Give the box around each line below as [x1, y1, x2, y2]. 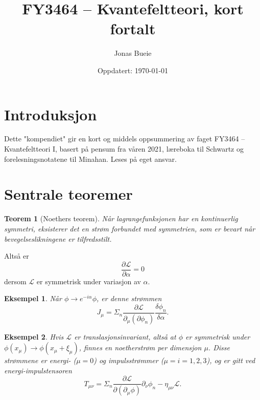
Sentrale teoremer [4, 183, 133, 204]
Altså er [4, 250, 29, 261]
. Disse [208, 342, 230, 353]
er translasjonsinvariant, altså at [74, 331, 176, 342]
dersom [4, 276, 27, 286]
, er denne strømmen [97, 293, 162, 304]
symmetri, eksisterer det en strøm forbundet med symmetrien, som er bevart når [4, 223, 255, 234]
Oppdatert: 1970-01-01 [97, 65, 169, 75]
